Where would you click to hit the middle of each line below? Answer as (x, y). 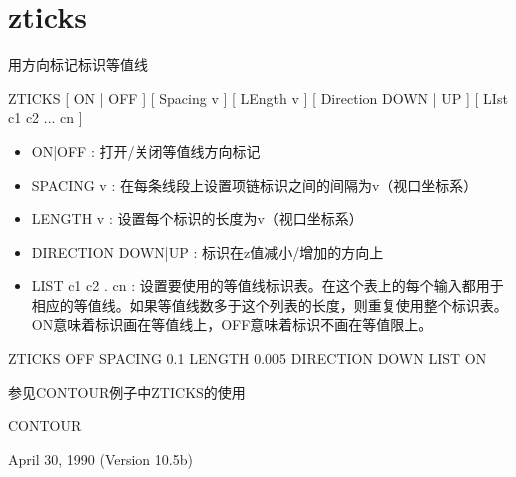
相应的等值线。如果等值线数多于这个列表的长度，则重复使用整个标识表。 (269, 304)
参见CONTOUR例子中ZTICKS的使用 (127, 391)
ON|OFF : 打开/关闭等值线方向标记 (146, 150)
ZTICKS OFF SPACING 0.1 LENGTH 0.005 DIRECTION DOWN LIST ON (247, 358)
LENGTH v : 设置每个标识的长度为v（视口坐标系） (197, 218)
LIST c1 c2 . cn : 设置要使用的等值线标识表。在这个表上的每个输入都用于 (267, 285)
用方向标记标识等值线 (78, 64)
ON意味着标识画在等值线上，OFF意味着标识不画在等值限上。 (232, 324)
